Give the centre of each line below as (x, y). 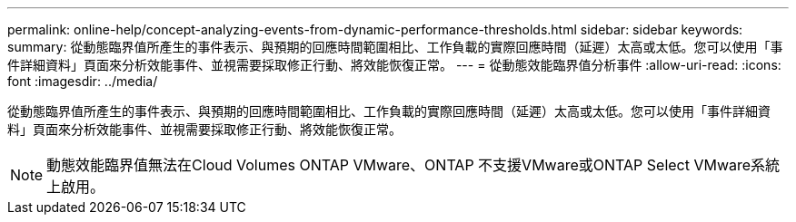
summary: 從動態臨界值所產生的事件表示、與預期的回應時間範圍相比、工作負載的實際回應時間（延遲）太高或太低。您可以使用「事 (395, 47)
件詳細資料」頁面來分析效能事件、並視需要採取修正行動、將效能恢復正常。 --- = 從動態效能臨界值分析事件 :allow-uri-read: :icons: (394, 65)
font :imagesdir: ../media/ (83, 81)
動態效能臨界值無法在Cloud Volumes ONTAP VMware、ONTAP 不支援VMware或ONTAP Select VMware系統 (413, 165)
